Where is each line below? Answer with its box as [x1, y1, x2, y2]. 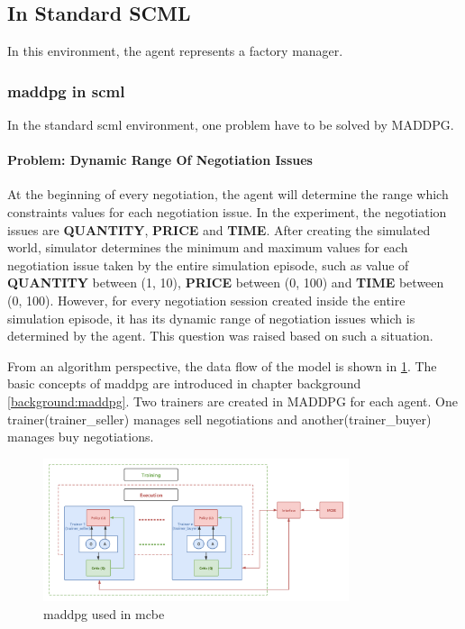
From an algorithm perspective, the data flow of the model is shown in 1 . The [7, 356, 437, 375]
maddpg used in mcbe [43, 604, 165, 623]
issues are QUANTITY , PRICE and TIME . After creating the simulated [7, 220, 431, 239]
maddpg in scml [7, 79, 125, 102]
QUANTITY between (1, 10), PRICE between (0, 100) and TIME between [7, 273, 444, 292]
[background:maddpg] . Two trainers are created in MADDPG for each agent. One [7, 391, 458, 410]
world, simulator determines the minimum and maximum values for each [7, 238, 408, 257]
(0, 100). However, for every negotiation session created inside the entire [7, 290, 406, 309]
